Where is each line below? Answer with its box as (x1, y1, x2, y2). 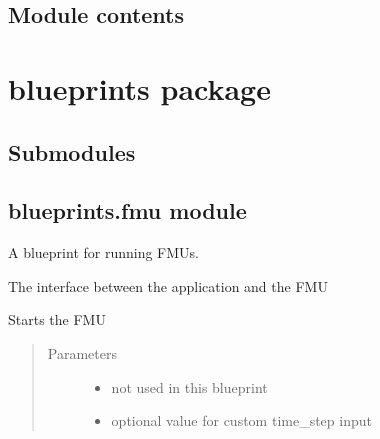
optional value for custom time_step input (111, 410, 372, 431)
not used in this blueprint (111, 376, 268, 397)
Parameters (47, 342, 117, 363)
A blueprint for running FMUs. (8, 242, 200, 263)
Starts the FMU (8, 309, 106, 330)
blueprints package (8, 67, 271, 108)
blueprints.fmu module (8, 195, 247, 226)
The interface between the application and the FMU (8, 275, 328, 296)
